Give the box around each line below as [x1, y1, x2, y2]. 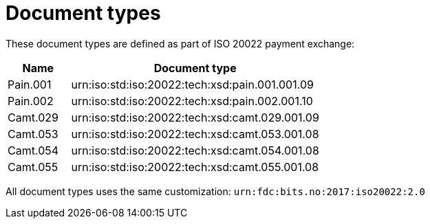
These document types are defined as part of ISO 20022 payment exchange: [6, 37, 355, 49]
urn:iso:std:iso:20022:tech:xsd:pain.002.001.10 [71, 93, 313, 108]
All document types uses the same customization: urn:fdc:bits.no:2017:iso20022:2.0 [6, 185, 425, 197]
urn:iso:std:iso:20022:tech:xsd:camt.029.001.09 [71, 110, 319, 124]
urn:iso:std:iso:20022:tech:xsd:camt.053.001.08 [71, 126, 319, 141]
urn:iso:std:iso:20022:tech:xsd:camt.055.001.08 [71, 159, 319, 174]
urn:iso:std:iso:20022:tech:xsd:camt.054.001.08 [71, 143, 319, 157]
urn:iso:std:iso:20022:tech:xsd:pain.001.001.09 [71, 77, 314, 91]
